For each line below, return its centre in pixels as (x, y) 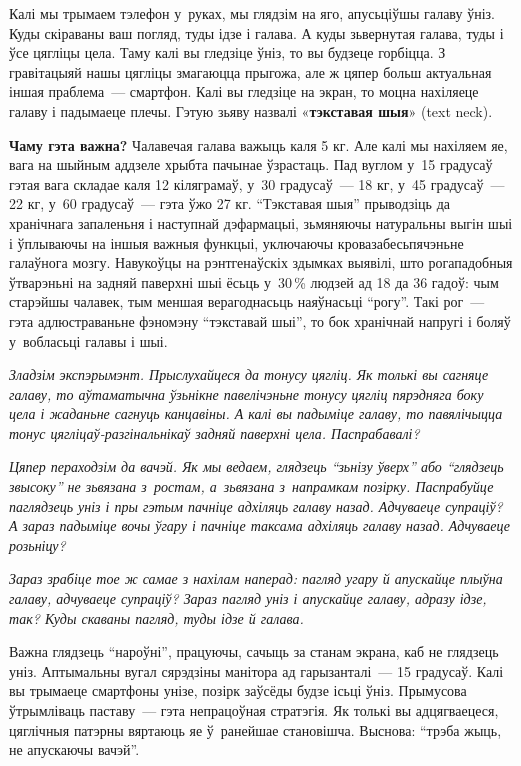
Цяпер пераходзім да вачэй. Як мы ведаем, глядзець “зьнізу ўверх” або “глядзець (256, 466)
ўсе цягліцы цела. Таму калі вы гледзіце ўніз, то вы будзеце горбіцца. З (227, 52)
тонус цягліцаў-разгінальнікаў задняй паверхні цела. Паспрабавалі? (214, 432)
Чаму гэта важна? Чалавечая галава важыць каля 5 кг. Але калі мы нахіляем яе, (258, 144)
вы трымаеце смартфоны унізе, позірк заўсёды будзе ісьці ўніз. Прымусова (238, 690)
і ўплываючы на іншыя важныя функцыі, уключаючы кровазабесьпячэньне (236, 242)
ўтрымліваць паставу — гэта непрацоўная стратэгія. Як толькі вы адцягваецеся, (254, 710)
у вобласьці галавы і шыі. (88, 340)
